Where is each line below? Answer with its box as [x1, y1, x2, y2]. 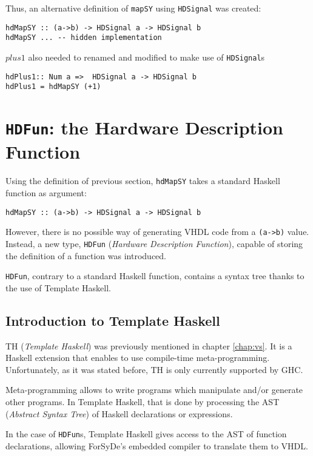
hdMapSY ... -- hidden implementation [5, 33, 162, 42]
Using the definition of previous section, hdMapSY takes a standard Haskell [5, 174, 280, 187]
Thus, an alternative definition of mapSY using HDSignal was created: [5, 2, 261, 14]
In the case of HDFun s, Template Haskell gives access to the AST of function [5, 428, 287, 440]
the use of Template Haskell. [5, 281, 111, 294]
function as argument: [5, 187, 87, 199]
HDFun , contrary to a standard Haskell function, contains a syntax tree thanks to [5, 269, 305, 282]
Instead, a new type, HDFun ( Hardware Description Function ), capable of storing [5, 237, 303, 249]
